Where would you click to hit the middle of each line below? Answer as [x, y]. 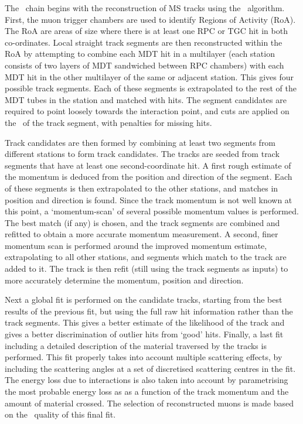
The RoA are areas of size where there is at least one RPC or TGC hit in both [146, 31]
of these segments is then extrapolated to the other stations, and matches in [142, 188]
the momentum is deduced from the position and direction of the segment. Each [149, 177]
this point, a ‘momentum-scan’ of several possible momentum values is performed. [152, 211]
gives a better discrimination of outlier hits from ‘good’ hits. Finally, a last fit [144, 334]
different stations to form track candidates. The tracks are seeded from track [142, 154]
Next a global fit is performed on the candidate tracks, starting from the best [144, 300]
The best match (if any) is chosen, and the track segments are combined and [142, 222]
